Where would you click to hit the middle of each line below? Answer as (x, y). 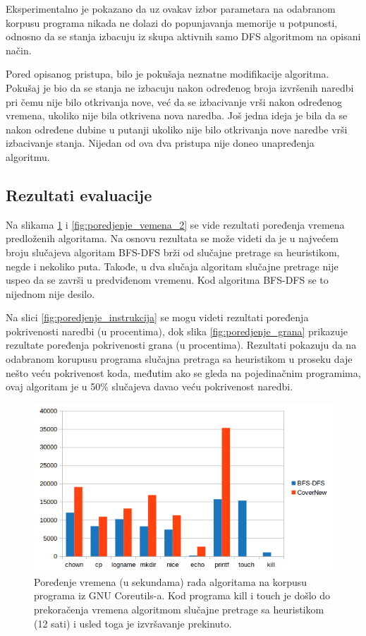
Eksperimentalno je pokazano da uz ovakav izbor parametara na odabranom (171, 8)
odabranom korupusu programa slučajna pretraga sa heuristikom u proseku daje (179, 359)
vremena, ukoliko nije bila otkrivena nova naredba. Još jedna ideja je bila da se (177, 115)
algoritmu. (28, 156)
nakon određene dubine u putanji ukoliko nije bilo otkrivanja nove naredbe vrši (177, 129)
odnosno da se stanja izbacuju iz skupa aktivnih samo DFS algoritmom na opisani (183, 36)
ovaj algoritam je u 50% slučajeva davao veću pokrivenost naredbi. (150, 386)
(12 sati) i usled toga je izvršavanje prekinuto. (133, 623)
